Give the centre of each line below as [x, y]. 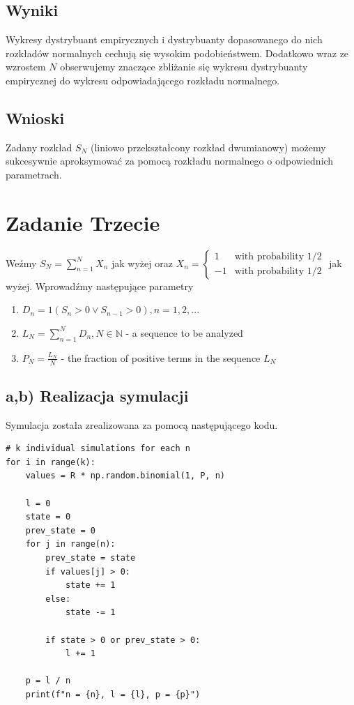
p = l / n [48, 681]
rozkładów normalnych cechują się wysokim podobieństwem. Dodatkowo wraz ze [177, 53]
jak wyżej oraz [142, 263]
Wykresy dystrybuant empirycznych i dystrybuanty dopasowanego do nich [164, 39]
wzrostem [26, 67]
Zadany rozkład [39, 147]
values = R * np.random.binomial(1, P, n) [125, 476]
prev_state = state [91, 558]
